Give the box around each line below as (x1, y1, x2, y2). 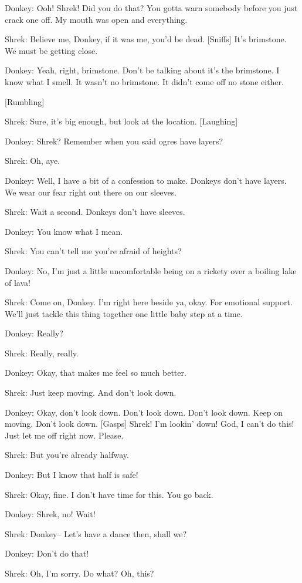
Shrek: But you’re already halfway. (5, 449, 129, 461)
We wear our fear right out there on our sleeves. (5, 186, 177, 198)
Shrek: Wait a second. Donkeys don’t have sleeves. (5, 205, 185, 218)
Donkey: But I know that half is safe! (5, 469, 138, 481)
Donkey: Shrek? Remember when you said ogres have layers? (5, 134, 223, 147)
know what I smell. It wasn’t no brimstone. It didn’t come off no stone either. (5, 75, 284, 87)
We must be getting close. (5, 44, 98, 56)
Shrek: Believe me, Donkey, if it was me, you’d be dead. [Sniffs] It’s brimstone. (5, 33, 287, 45)
